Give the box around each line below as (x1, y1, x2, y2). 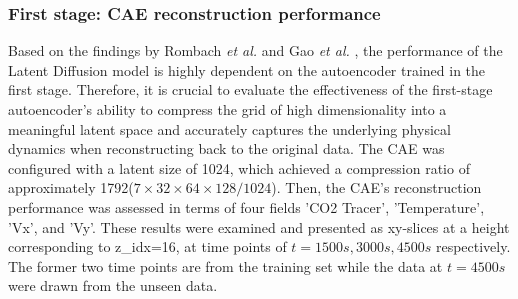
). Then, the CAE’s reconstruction (271, 177, 482, 198)
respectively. (435, 236, 511, 257)
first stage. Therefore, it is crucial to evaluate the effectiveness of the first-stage (8, 79, 493, 100)
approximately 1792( (8, 177, 134, 198)
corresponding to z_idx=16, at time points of (8, 236, 287, 257)
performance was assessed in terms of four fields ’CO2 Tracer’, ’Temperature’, (8, 196, 485, 217)
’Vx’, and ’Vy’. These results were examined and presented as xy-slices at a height (8, 216, 510, 237)
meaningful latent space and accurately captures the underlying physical (8, 118, 451, 139)
